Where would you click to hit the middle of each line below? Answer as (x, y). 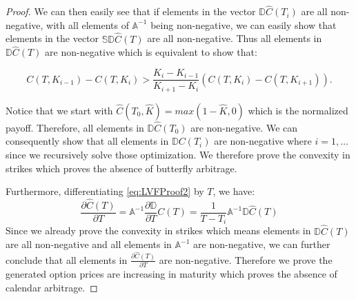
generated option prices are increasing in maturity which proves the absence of (171, 274)
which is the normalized (298, 110)
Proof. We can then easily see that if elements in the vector (131, 11)
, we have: (234, 191)
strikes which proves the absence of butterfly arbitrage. (121, 168)
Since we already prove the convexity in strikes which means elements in (158, 230)
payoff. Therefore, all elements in (75, 127)
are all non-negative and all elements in (89, 244)
